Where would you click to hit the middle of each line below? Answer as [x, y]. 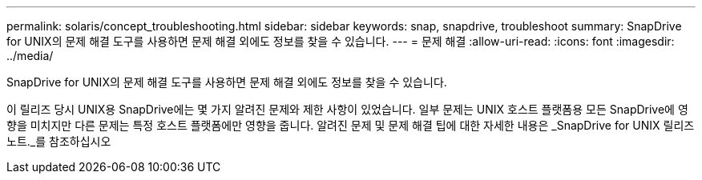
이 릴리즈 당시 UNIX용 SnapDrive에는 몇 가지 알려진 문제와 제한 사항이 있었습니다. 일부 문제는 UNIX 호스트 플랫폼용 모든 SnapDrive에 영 [347, 109]
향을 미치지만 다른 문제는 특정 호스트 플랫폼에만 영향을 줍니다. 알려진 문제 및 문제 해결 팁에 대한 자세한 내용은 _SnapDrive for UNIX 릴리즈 [351, 125]
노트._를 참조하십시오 [59, 141]
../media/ [30, 56]
